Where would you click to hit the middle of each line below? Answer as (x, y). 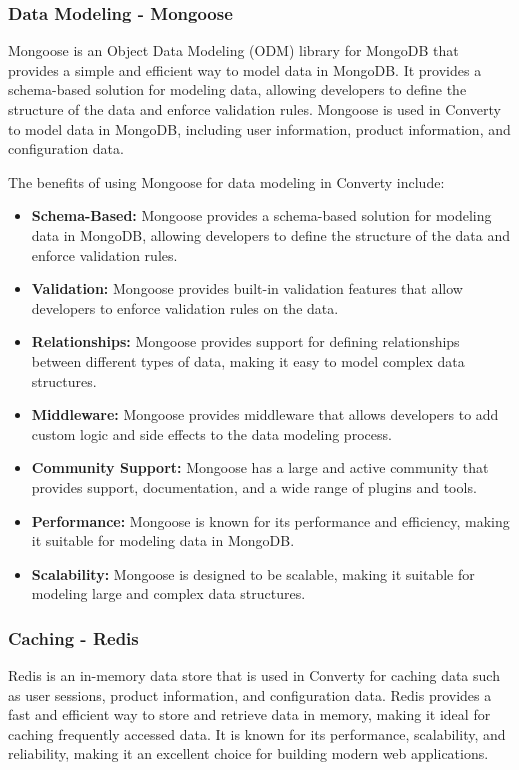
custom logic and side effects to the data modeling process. (211, 433)
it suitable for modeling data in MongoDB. (163, 540)
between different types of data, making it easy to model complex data (248, 360)
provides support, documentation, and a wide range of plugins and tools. (254, 486)
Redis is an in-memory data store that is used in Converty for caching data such (254, 675)
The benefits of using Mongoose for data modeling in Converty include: (226, 181)
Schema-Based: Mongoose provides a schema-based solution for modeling (261, 215)
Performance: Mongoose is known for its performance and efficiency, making (270, 520)
